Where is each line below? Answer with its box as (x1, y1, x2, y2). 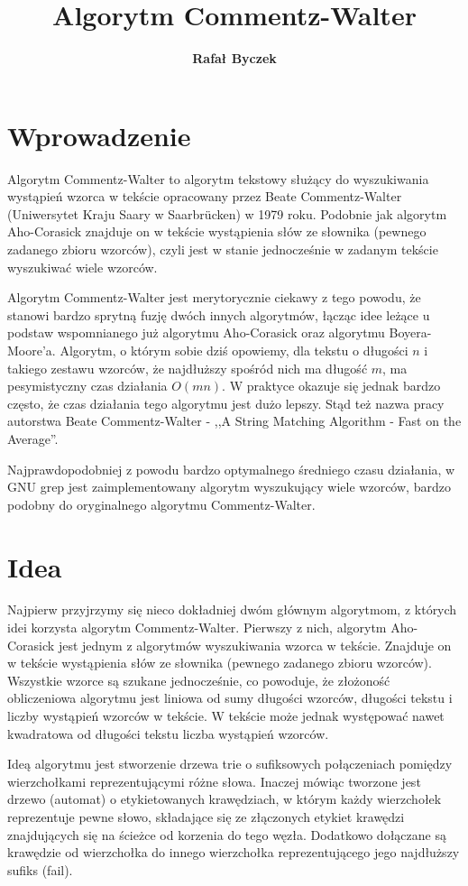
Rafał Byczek (192, 49, 277, 68)
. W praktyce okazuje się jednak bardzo (222, 376, 441, 395)
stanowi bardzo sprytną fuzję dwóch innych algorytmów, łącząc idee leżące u (7, 305, 430, 324)
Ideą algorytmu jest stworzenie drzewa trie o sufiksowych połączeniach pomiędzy (7, 754, 453, 773)
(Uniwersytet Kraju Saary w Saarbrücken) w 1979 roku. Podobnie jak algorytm (7, 204, 447, 223)
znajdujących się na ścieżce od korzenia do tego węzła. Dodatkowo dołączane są (7, 825, 446, 844)
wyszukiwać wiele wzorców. (7, 257, 158, 276)
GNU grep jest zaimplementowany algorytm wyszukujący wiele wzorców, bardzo (7, 477, 451, 496)
